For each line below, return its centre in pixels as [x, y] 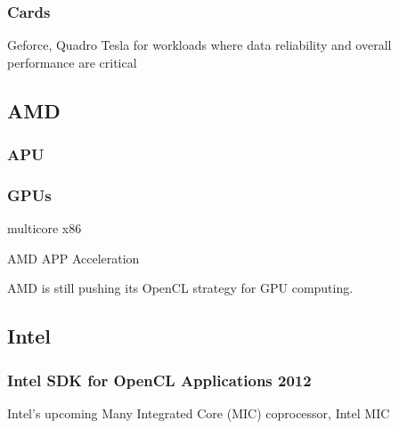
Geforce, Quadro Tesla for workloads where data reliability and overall [199, 45]
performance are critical [72, 62]
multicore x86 [45, 228]
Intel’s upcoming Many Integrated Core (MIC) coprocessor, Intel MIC [199, 413]
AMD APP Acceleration [73, 258]
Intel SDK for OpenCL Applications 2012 [159, 380]
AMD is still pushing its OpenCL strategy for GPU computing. [180, 288]
